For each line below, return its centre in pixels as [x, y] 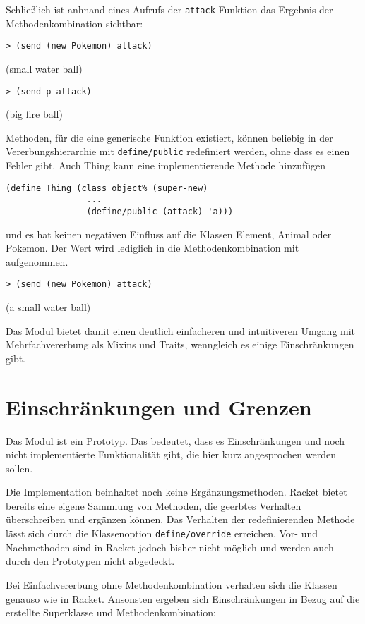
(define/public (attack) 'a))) [160, 211]
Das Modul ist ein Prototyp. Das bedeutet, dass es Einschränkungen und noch [175, 440]
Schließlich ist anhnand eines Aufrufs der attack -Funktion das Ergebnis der [169, 9]
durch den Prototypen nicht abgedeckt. [90, 561]
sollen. [19, 468]
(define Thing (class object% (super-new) [107, 188]
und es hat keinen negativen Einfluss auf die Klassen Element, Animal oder [169, 234]
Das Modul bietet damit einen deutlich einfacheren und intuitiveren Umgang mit [181, 330]
